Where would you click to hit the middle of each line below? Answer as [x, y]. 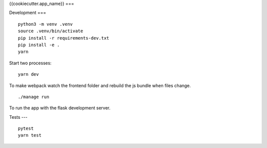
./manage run [34, 97]
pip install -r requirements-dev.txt [64, 38]
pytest [26, 128]
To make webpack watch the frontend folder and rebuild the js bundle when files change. [100, 85]
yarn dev [28, 74]
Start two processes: [30, 63]
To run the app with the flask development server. [60, 108]
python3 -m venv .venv [45, 24]
